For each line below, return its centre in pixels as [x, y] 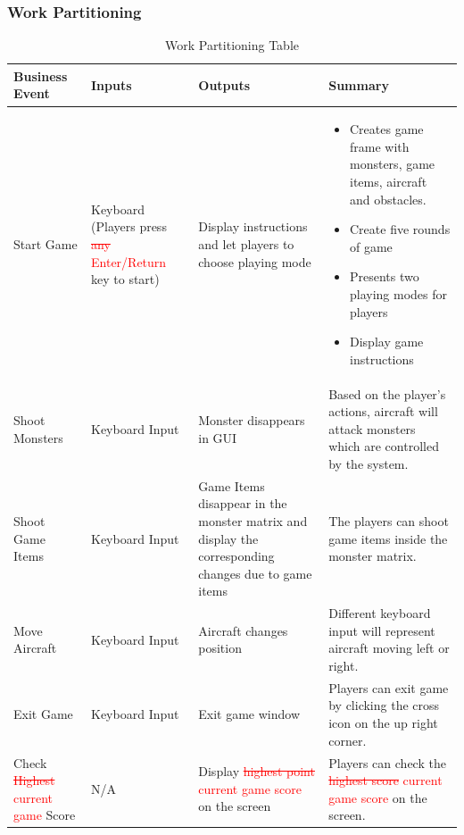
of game [371, 246]
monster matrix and [253, 521]
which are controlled [384, 446]
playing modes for [399, 294]
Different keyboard [380, 613]
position [220, 648]
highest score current [385, 780]
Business [41, 75]
